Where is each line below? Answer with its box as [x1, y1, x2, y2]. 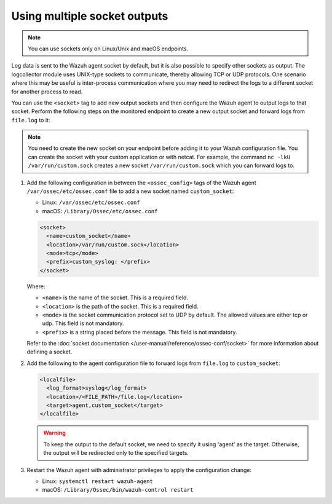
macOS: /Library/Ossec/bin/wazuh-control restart [42, 486, 194, 494]
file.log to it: [11, 116, 50, 124]
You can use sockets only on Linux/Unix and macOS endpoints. [28, 45, 189, 52]
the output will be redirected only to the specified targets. [43, 449, 189, 457]
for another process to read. [11, 88, 83, 95]
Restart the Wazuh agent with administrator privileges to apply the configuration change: [26, 466, 252, 473]
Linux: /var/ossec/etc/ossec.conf [42, 199, 141, 206]
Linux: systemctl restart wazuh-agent [42, 477, 153, 485]
